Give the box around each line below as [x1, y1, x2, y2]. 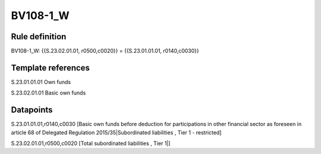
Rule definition [11, 32, 67, 42]
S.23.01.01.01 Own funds [11, 78, 71, 86]
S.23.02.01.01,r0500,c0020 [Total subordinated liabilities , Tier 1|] [11, 140, 171, 147]
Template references [11, 62, 90, 73]
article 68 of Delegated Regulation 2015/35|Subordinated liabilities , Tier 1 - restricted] [11, 128, 222, 136]
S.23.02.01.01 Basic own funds [11, 89, 86, 96]
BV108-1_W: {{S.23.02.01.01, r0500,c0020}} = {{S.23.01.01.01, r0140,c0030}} [11, 48, 199, 55]
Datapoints [11, 105, 53, 115]
